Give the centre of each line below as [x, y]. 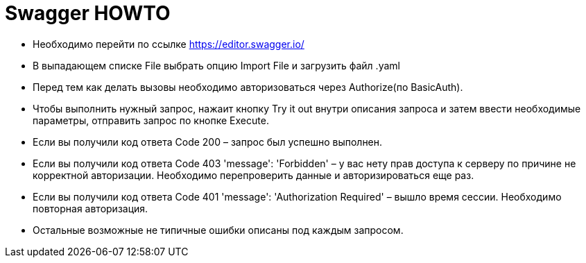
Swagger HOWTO [88, 13]
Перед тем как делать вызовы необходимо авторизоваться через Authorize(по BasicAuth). [248, 87]
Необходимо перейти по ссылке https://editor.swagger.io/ [169, 44]
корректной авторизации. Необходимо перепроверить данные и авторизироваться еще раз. [253, 175]
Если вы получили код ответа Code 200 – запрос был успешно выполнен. [208, 142]
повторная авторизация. [91, 208]
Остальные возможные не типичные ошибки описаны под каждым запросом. [218, 230]
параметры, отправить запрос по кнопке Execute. [151, 120]
